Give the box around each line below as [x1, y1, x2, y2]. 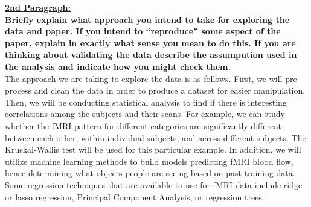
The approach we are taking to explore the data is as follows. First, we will [5, 72, 283, 84]
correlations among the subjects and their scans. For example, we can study [5, 107, 285, 120]
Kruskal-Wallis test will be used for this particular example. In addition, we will [5, 143, 301, 156]
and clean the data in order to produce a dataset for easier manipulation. [34, 84, 306, 97]
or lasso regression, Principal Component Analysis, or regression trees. [5, 190, 265, 203]
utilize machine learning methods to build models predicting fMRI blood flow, [5, 154, 293, 167]
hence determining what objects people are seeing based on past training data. [5, 167, 295, 179]
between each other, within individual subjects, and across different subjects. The [5, 131, 306, 144]
